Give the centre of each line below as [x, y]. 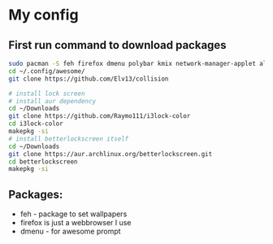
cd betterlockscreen [43, 161]
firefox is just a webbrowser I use [76, 223]
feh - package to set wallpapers [74, 214]
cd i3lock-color [36, 124]
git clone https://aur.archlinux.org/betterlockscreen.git [110, 154]
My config [43, 15]
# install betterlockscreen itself [69, 139]
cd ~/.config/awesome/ [47, 71]
